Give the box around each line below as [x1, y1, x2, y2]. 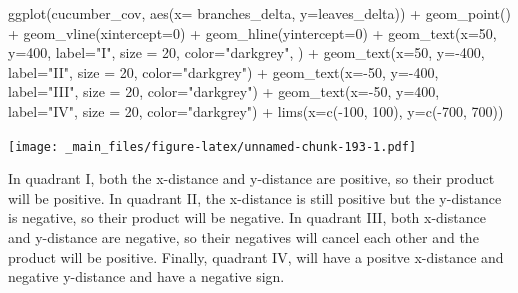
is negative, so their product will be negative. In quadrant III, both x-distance [8, 207, 486, 228]
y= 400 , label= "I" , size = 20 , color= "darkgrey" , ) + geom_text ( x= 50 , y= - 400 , [8, 42, 485, 63]
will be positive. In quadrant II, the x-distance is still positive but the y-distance [8, 187, 502, 208]
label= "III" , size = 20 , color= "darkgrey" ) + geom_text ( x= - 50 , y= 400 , [8, 81, 440, 102]
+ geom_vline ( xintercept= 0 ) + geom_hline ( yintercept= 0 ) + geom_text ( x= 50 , [8, 22, 497, 43]
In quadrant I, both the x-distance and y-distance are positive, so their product [8, 168, 495, 189]
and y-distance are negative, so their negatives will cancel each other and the [8, 227, 479, 247]
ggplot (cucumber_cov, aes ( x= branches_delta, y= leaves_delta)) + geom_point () [8, 3, 511, 23]
